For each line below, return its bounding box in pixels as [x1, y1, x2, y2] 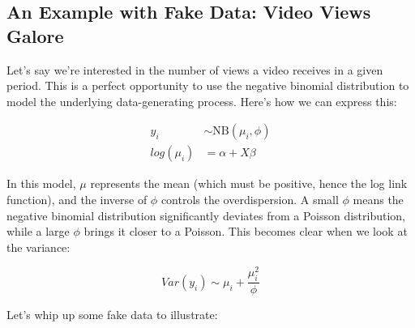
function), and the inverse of [6, 191, 148, 208]
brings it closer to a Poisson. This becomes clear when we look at [83, 223, 408, 240]
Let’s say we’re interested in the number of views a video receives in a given [6, 61, 383, 78]
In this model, [6, 175, 76, 192]
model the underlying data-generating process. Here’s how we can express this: [6, 92, 397, 109]
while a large [6, 223, 70, 240]
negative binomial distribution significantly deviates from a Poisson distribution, [6, 207, 406, 224]
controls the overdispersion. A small [160, 191, 339, 208]
